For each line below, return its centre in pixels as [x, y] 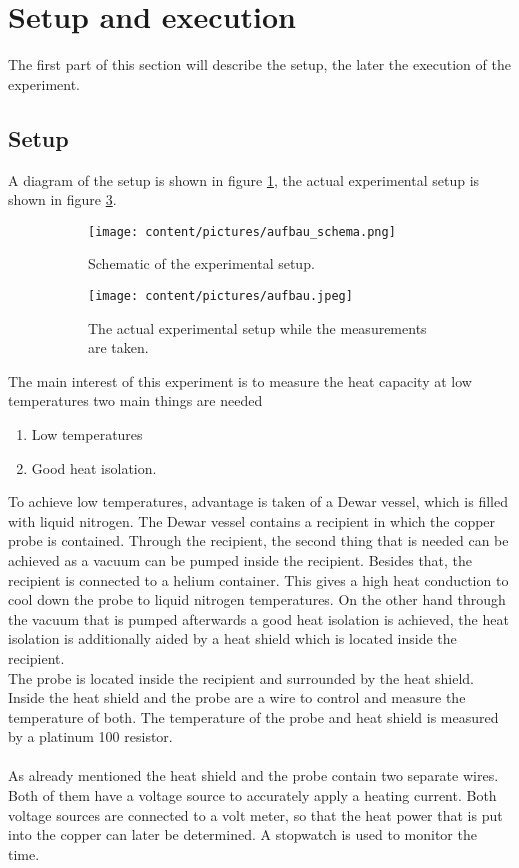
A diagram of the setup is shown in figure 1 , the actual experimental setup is [244, 179]
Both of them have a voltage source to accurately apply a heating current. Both [252, 795]
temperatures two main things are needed [135, 400]
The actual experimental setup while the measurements [257, 327]
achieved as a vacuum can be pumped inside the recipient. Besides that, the [240, 559]
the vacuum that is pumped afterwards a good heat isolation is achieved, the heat [258, 618]
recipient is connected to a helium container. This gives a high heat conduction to [258, 579]
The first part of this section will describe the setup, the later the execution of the [259, 64]
